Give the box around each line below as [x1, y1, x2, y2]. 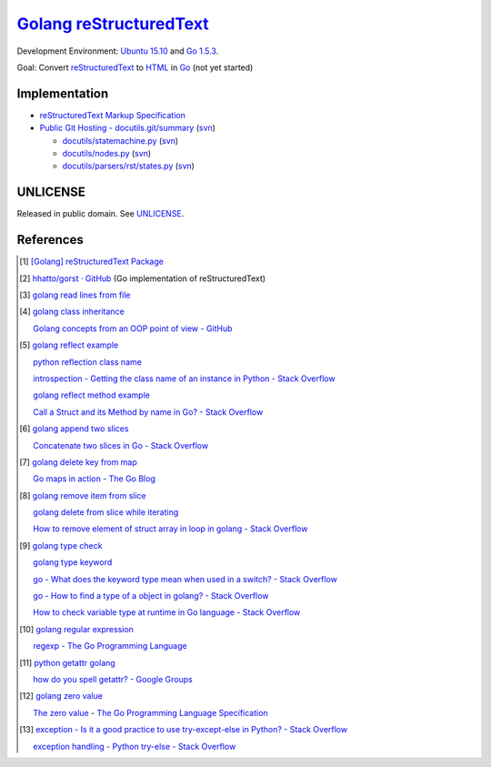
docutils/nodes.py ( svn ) [62, 148, 152, 159]
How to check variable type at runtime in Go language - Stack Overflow [33, 607, 301, 618]
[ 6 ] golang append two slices [19, 423, 129, 434]
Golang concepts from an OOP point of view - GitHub [33, 323, 233, 334]
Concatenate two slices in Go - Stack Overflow [33, 439, 209, 450]
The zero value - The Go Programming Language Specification [33, 707, 268, 718]
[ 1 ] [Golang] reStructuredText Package [19, 256, 164, 267]
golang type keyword [33, 557, 113, 568]
